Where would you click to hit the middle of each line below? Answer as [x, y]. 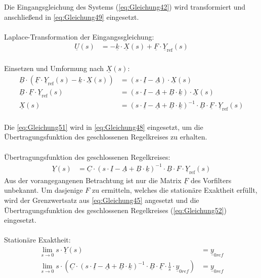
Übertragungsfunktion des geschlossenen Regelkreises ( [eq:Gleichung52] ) [116, 210]
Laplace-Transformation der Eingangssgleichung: [79, 36]
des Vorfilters [211, 180]
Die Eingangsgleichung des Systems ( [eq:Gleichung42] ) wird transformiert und [125, 7]
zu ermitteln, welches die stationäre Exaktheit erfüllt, [175, 190]
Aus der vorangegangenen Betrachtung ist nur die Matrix [93, 180]
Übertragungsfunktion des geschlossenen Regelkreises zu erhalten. [106, 137]
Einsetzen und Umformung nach [54, 68]
